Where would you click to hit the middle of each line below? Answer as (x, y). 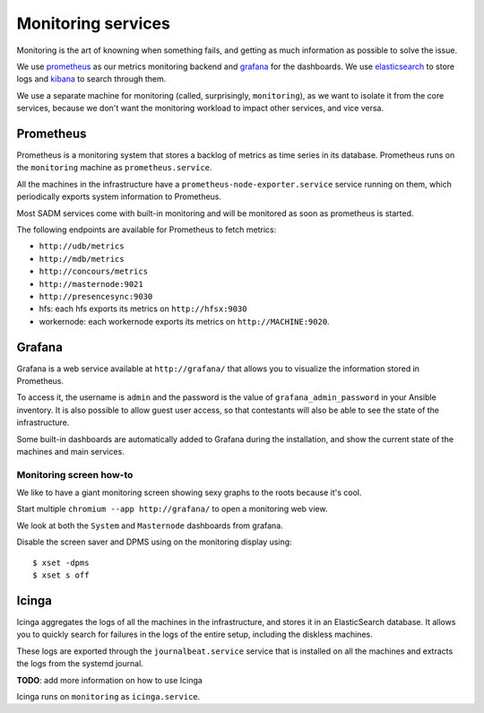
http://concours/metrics (93, 272)
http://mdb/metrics (82, 259)
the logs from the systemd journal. (80, 664)
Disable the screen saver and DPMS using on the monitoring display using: (154, 542)
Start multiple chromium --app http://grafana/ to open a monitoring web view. (172, 509)
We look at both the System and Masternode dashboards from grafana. (150, 526)
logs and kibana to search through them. (91, 79)
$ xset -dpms (61, 562)
